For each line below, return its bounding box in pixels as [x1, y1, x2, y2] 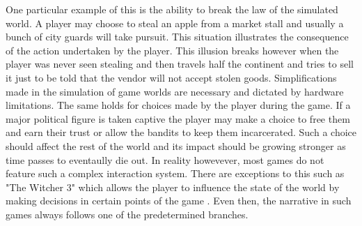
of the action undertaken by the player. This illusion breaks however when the [6, 43, 339, 57]
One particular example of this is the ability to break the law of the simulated [6, 2, 338, 16]
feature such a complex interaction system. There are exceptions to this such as [6, 166, 345, 181]
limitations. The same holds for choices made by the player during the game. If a [6, 98, 351, 112]
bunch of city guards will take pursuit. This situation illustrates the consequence [6, 29, 349, 44]
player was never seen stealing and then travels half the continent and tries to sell [6, 56, 354, 71]
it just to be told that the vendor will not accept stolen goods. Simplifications [6, 70, 337, 84]
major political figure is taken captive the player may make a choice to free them [6, 111, 350, 126]
